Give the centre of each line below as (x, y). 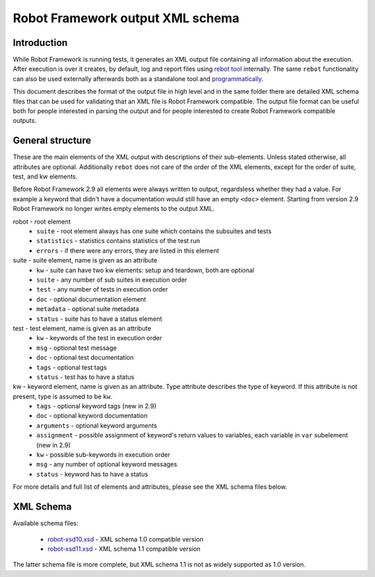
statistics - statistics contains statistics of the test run (118, 241)
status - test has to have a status (85, 377)
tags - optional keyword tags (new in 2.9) (97, 406)
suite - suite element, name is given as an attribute (85, 260)
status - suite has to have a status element (99, 319)
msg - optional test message (77, 348)
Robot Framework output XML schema (126, 18)
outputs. (25, 121)
